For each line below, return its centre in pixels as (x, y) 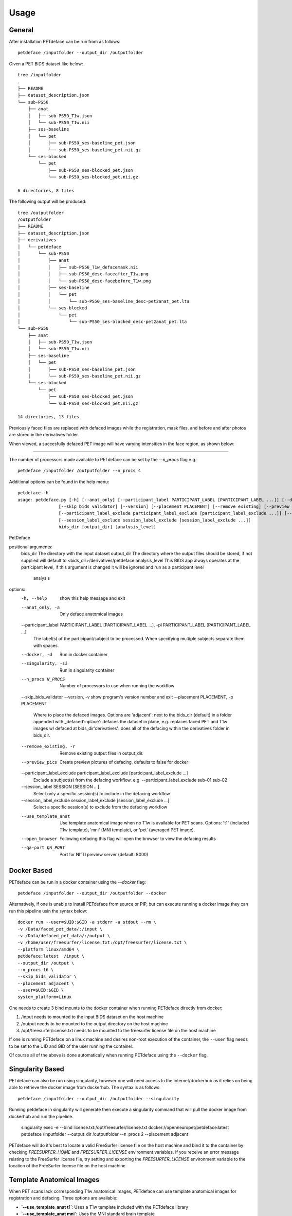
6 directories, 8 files (46, 190)
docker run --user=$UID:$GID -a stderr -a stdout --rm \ (87, 922)
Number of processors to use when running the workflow (117, 686)
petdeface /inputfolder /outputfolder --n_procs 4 (79, 471)
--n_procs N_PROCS (43, 679)
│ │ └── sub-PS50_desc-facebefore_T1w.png (84, 281)
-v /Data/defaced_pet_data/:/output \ (64, 936)
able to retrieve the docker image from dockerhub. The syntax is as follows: (85, 1088)
